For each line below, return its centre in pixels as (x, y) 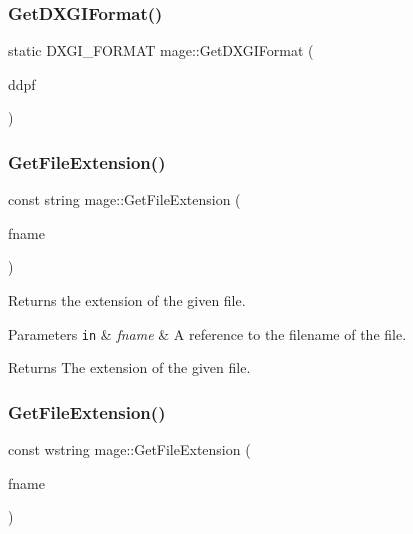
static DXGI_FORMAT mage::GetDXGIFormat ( (161, 50)
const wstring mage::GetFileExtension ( (129, 449)
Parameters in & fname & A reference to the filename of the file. (207, 333)
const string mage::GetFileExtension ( (124, 199)
